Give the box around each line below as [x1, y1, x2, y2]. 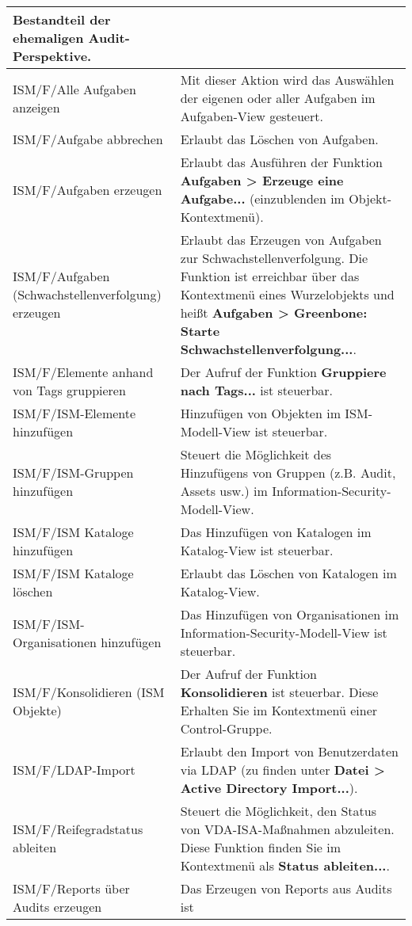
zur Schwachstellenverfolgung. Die [180, 249, 368, 267]
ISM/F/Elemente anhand [13, 363, 154, 381]
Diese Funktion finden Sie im [180, 838, 341, 856]
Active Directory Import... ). [180, 779, 358, 797]
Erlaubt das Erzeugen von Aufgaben [180, 231, 382, 249]
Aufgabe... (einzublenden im [180, 189, 345, 208]
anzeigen [13, 97, 60, 116]
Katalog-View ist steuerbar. [180, 541, 334, 559]
